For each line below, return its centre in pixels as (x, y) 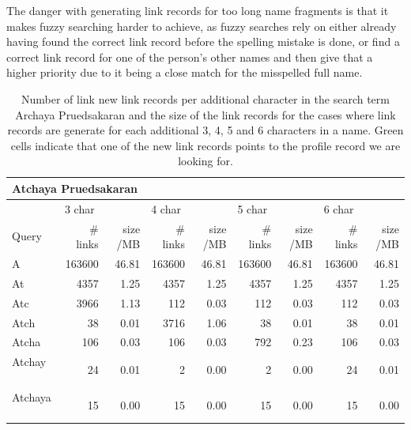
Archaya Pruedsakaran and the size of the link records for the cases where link (205, 114)
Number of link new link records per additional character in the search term (205, 98)
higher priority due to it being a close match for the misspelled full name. (185, 72)
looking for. (205, 161)
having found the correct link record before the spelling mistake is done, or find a (203, 41)
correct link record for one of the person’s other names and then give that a (190, 57)
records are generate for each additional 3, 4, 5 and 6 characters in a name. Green (205, 130)
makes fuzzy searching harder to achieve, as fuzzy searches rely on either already (202, 26)
